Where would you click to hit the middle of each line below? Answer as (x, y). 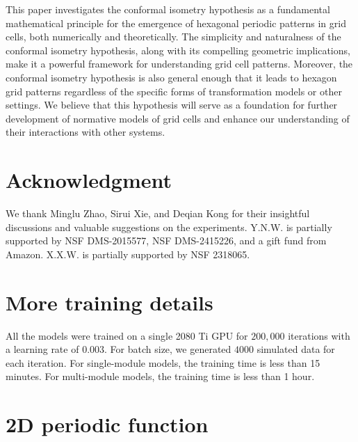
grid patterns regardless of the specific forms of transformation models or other (174, 91)
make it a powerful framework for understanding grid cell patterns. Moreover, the (179, 64)
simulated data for (296, 349)
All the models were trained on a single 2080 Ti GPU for (127, 335)
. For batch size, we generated (168, 349)
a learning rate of (42, 349)
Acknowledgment (89, 180)
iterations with (319, 335)
